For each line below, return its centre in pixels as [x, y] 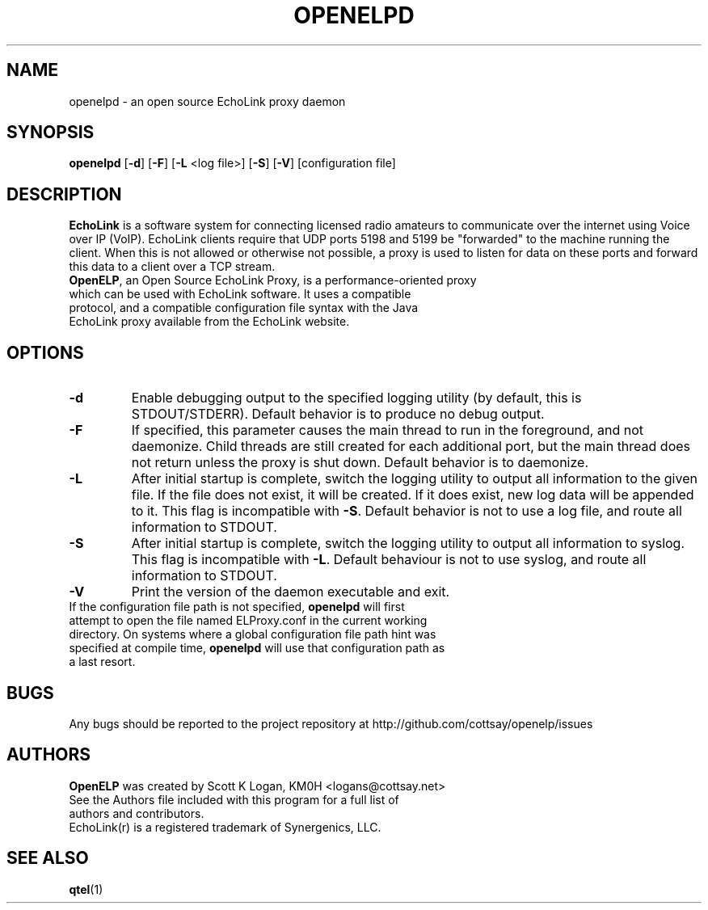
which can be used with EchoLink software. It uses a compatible [240, 294]
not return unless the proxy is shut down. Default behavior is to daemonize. [360, 463]
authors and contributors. [137, 813]
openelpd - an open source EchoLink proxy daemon [207, 101]
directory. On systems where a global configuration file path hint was [253, 634]
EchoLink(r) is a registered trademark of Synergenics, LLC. [225, 827]
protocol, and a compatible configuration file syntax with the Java [244, 308]
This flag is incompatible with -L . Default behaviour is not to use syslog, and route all [389, 560]
